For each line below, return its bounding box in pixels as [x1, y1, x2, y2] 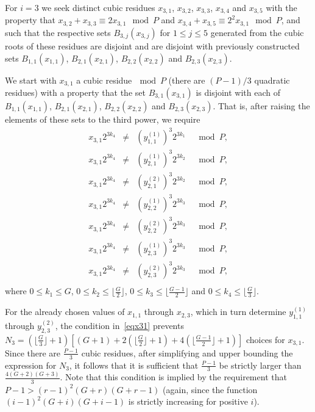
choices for [246, 333, 285, 345]
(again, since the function [163, 383, 258, 396]
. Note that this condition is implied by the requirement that [60, 370, 287, 383]
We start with [5, 73, 57, 86]
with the [266, 1, 297, 13]
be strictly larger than [219, 358, 302, 371]
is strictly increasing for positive [128, 395, 248, 408]
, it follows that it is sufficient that [69, 358, 199, 371]
